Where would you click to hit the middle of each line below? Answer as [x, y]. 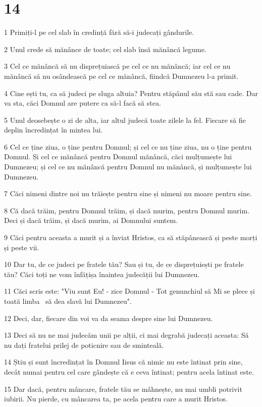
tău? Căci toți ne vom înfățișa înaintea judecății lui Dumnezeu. [102, 274]
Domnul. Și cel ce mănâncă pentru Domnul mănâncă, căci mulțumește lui [118, 156]
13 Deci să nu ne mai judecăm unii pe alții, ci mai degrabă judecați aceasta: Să [126, 335]
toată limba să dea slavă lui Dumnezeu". [68, 301]
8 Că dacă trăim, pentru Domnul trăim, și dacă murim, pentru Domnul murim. [127, 210]
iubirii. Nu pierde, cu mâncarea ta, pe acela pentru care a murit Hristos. [116, 399]
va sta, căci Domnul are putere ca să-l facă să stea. [83, 103]
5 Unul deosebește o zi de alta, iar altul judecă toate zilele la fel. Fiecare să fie [125, 120]
